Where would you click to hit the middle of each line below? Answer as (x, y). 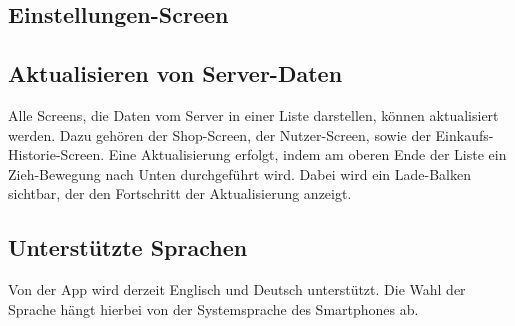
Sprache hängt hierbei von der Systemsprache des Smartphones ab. (213, 308)
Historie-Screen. (56, 154)
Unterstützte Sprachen (128, 247)
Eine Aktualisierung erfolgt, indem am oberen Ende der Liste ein (307, 154)
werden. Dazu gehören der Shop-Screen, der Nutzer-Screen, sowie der (219, 134)
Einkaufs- (464, 134)
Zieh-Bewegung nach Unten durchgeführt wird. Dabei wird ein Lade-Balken (239, 173)
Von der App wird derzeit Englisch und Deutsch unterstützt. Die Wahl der (237, 289)
